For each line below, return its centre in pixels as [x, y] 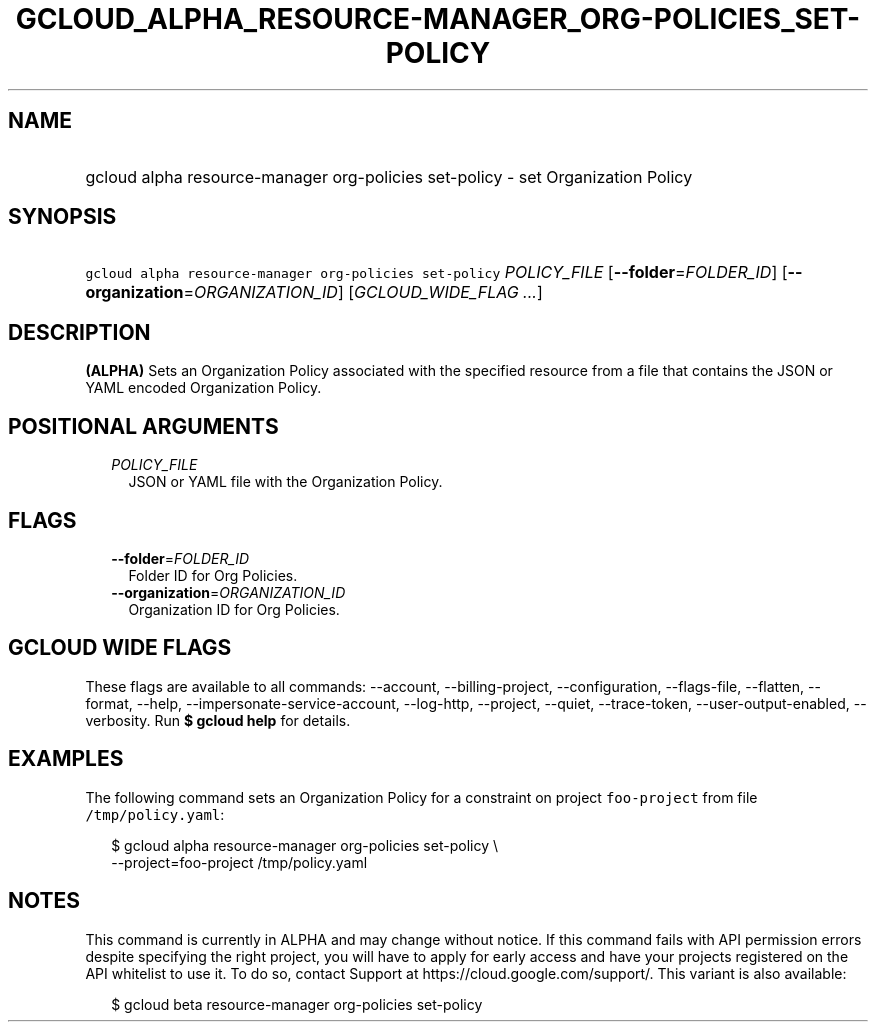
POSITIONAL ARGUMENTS [143, 426]
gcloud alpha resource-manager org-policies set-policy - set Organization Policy [389, 176]
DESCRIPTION [79, 332]
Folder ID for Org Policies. [213, 575]
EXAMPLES [66, 759]
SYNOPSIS [62, 217]
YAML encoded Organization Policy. [203, 388]
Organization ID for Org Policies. [234, 609]
